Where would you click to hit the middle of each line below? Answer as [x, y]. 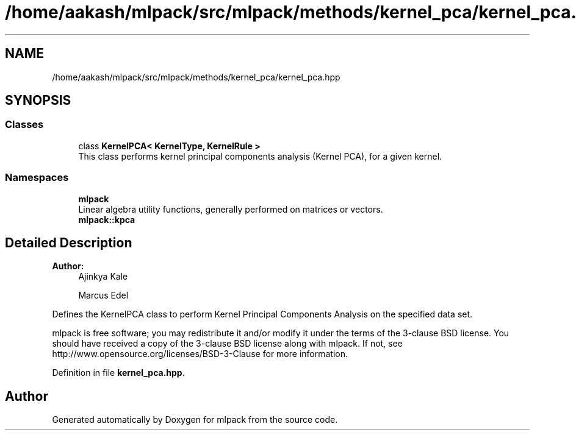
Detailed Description [69, 242]
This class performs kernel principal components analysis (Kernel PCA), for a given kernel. [260, 156]
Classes [24, 125]
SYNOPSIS [38, 101]
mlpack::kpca [107, 219]
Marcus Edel [103, 295]
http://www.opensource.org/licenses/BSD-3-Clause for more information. [200, 354]
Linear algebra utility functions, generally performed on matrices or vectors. [231, 209]
